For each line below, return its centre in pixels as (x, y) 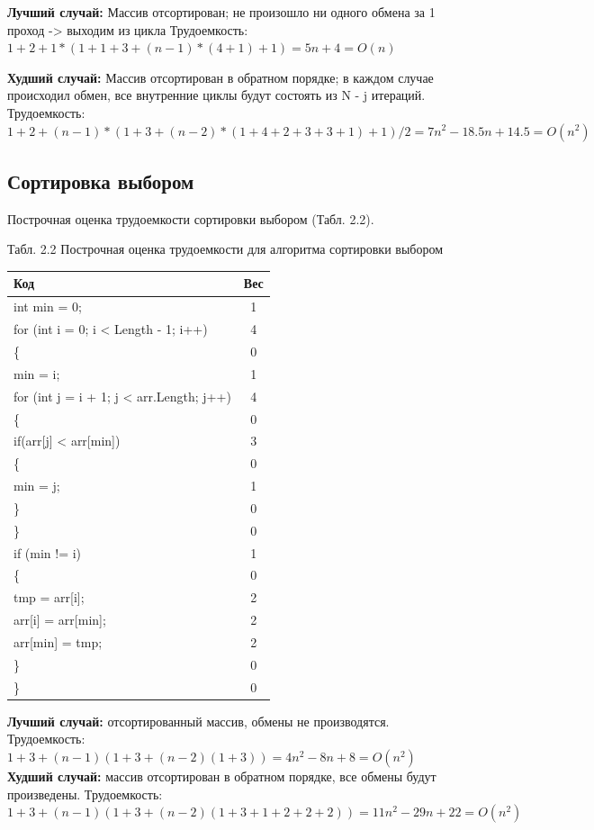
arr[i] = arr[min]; (60, 620)
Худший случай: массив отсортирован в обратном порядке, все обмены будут (222, 776)
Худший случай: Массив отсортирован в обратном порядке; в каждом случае (220, 77)
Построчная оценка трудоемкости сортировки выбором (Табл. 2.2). (191, 218)
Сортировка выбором (101, 180)
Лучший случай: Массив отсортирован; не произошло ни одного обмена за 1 (221, 12)
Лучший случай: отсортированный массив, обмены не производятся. (198, 721)
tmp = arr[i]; (49, 597)
